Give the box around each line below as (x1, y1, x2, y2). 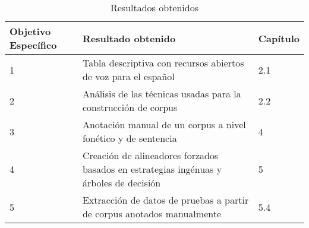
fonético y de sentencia (82, 131, 177, 145)
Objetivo (10, 24, 51, 38)
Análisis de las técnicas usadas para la (82, 87, 241, 100)
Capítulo (258, 31, 299, 45)
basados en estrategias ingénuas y (82, 162, 222, 176)
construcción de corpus (82, 100, 178, 114)
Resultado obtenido (82, 31, 176, 45)
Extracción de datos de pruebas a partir (82, 193, 249, 207)
